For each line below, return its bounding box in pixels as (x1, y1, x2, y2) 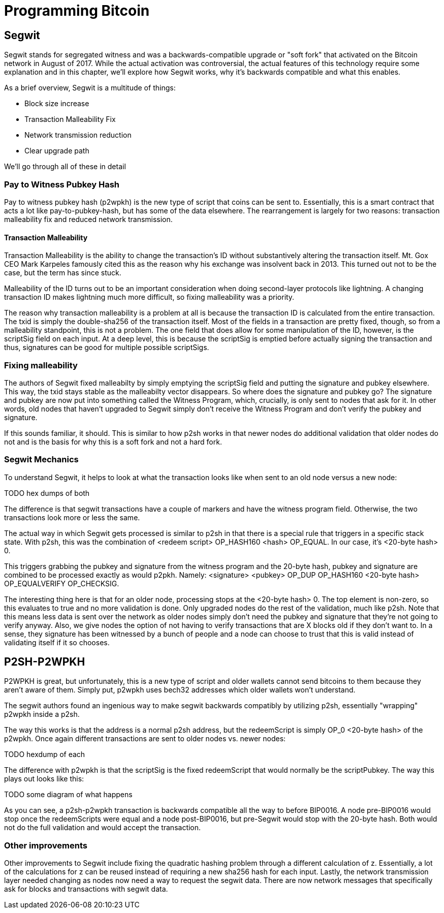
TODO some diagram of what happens (4, 790, 133, 799)
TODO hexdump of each (4, 750, 85, 759)
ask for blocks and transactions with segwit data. (4, 885, 168, 894)
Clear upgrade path (24, 146, 89, 155)
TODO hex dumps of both (4, 488, 90, 497)
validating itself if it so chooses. (4, 638, 110, 647)
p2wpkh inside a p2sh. (4, 710, 80, 719)
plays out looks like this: (4, 774, 84, 783)
